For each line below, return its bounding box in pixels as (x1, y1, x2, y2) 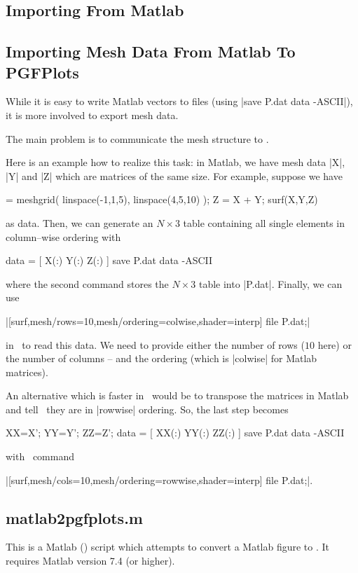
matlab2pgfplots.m (6, 506, 143, 528)
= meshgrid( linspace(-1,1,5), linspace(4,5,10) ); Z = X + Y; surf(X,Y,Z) (6, 192, 318, 207)
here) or (317, 337, 352, 352)
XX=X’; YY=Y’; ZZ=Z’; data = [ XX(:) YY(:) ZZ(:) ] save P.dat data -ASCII (6, 425, 345, 440)
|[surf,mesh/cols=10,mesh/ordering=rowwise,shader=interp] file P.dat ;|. (6, 472, 313, 487)
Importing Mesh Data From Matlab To (6, 41, 296, 62)
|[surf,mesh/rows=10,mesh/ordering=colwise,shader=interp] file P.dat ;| (6, 313, 310, 328)
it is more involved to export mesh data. (6, 107, 179, 122)
